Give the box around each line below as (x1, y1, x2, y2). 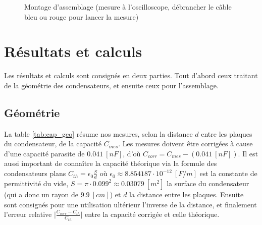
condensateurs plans (4, 168, 66, 179)
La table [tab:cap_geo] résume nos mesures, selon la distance (4, 128, 193, 139)
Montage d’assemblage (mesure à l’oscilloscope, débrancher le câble (24, 2, 232, 12)
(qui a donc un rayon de (4, 189, 79, 199)
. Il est (238, 148, 258, 158)
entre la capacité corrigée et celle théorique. (84, 209, 220, 219)
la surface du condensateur (167, 178, 249, 188)
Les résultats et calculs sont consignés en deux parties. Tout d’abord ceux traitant (4, 70, 258, 81)
